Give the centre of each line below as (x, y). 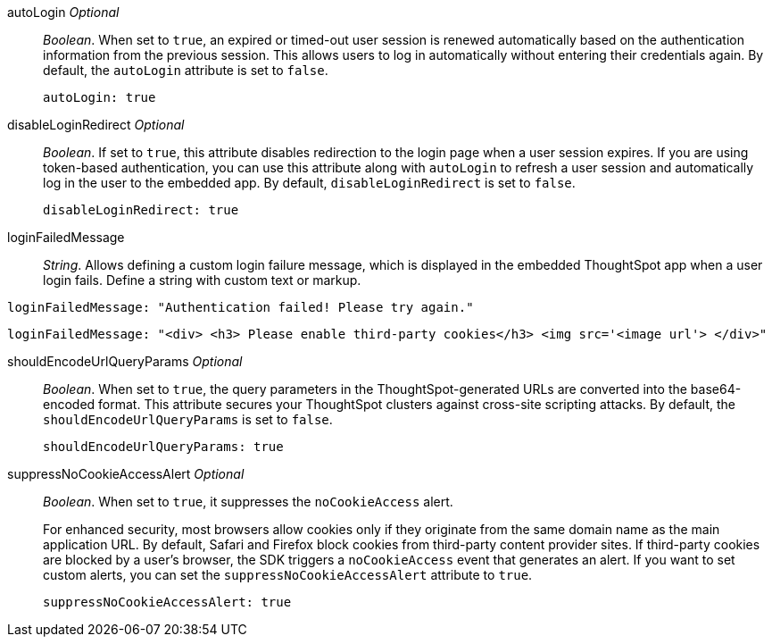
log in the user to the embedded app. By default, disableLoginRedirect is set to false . (309, 183)
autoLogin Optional (63, 12)
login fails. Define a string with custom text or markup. (202, 280)
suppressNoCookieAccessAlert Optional (126, 474)
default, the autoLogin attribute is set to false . (186, 70)
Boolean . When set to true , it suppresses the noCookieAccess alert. (248, 502)
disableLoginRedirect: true (141, 210)
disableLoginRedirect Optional (96, 125)
